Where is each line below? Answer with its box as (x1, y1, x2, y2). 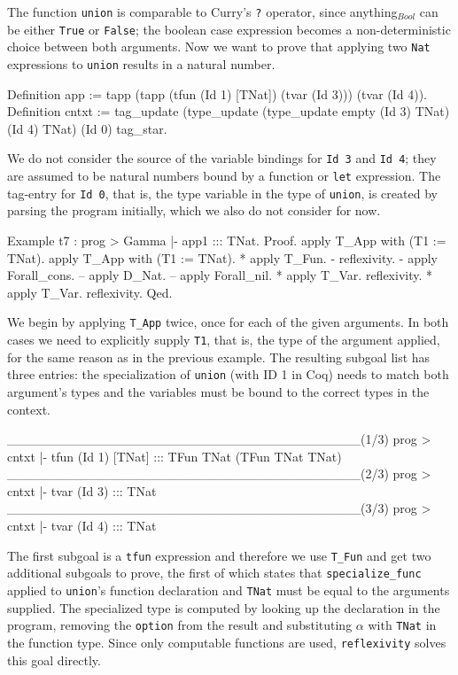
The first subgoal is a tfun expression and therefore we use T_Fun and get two (7, 546, 431, 564)
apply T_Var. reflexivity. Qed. (7, 283, 173, 301)
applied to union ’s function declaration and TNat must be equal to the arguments (7, 580, 450, 599)
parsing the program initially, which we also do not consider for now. (7, 201, 381, 220)
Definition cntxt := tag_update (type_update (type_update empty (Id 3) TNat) (7, 102, 450, 120)
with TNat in (368, 616, 437, 634)
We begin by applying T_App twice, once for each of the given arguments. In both (7, 313, 449, 331)
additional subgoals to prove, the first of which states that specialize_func (7, 563, 422, 582)
